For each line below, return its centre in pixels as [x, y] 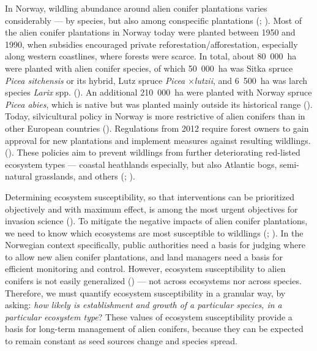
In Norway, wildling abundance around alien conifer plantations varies [136, 8]
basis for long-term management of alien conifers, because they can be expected [154, 329]
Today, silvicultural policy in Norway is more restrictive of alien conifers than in [155, 116]
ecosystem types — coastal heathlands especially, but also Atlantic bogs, [141, 164]
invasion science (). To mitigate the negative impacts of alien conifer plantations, [156, 221]
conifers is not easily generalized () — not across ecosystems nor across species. [153, 281]
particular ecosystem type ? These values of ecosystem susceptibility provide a [149, 316]
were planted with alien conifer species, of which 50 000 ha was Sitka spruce [149, 68]
